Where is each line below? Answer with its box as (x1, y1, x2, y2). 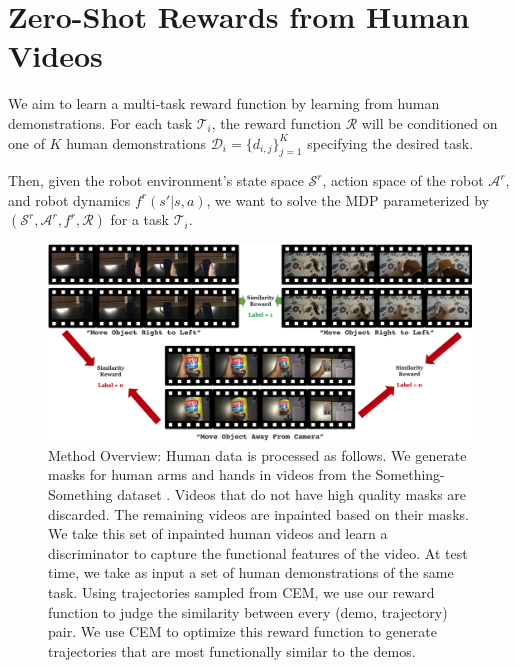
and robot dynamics (8, 189, 131, 210)
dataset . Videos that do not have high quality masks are (117, 483, 467, 504)
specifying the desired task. (307, 132, 474, 153)
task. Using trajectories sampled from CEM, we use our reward (48, 581, 435, 602)
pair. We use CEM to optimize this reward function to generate (48, 621, 438, 642)
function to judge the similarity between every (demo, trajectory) (48, 601, 448, 622)
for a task (110, 209, 169, 230)
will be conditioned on (361, 112, 498, 133)
